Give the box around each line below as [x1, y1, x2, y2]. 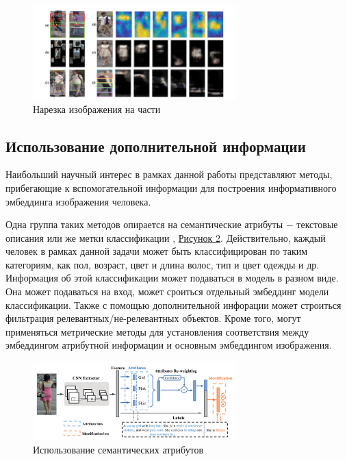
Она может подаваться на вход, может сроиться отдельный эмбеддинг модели [5, 284, 329, 299]
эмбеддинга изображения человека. [5, 194, 151, 208]
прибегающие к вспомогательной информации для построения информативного [5, 180, 337, 195]
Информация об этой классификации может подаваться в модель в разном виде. [5, 271, 339, 285]
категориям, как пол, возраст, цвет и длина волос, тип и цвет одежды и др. [5, 257, 320, 271]
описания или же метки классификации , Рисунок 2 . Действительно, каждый [5, 230, 326, 245]
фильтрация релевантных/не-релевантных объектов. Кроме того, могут [5, 311, 301, 325]
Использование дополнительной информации [5, 135, 306, 156]
